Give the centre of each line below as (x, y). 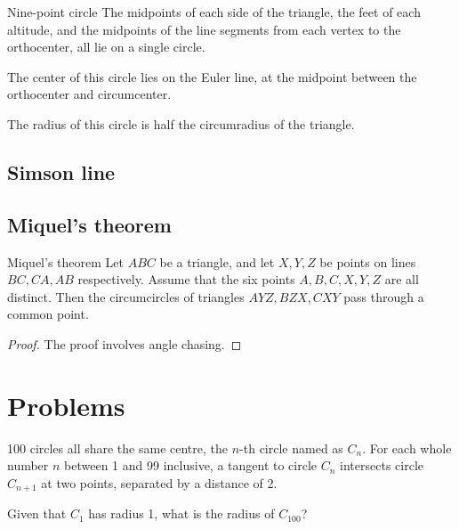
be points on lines (368, 261)
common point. (48, 314)
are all (402, 279)
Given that (37, 513)
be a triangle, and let (217, 261)
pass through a (384, 296)
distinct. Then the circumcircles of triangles (126, 296)
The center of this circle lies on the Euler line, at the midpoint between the (212, 76)
